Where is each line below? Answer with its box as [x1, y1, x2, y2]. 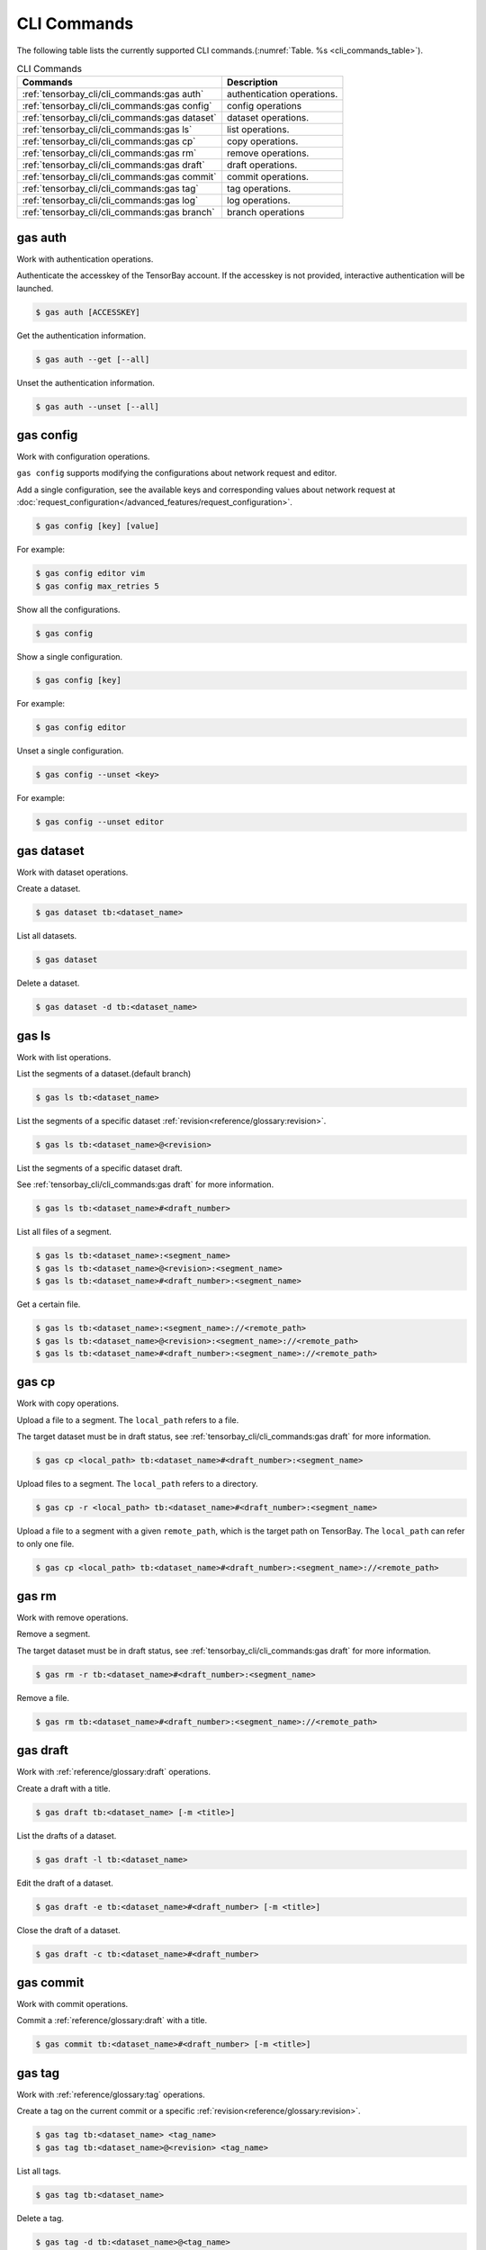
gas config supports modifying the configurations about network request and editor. [16, 468, 337, 479]
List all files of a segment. [16, 1227, 112, 1237]
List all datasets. [16, 931, 77, 941]
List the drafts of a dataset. [16, 1830, 117, 1840]
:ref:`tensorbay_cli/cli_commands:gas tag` [22, 183, 199, 195]
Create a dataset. [16, 883, 81, 895]
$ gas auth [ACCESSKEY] [35, 307, 141, 317]
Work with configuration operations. [16, 451, 150, 463]
